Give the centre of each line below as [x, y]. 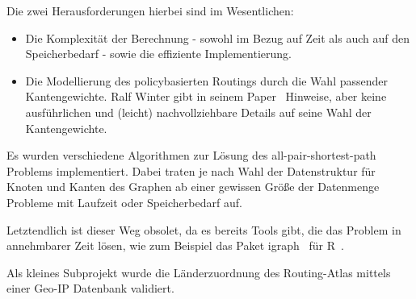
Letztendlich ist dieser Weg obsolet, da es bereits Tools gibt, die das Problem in [204, 229]
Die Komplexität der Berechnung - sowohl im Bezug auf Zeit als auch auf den [218, 37]
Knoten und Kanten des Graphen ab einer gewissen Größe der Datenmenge [193, 187]
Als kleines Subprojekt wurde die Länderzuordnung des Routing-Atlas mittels [199, 272]
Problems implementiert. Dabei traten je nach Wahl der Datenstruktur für [191, 170]
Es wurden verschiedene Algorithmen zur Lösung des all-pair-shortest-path [191, 155]
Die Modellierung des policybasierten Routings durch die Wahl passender [206, 80]
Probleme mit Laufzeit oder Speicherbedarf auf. [124, 202]
